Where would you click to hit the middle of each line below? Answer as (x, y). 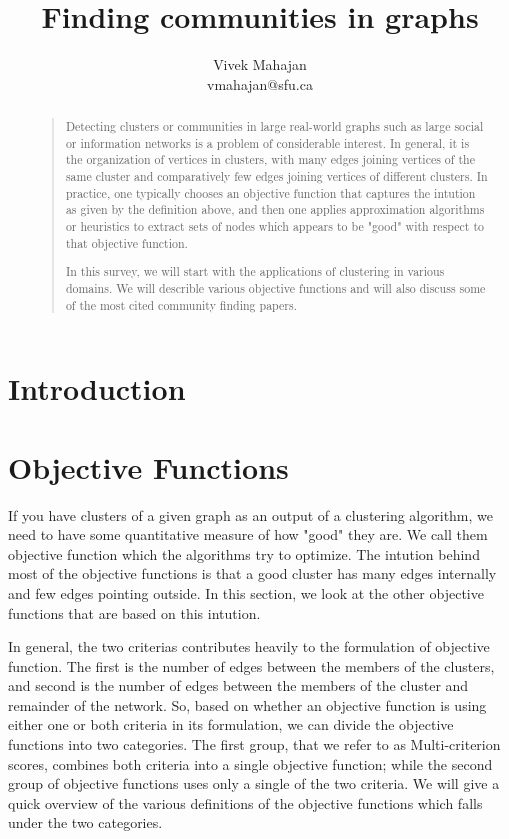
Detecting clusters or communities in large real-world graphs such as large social (274, 126)
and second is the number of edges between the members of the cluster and (238, 685)
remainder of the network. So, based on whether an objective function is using (247, 704)
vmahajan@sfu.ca (260, 83)
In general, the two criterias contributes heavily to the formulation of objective (249, 646)
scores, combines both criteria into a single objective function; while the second (250, 763)
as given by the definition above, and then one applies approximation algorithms (275, 209)
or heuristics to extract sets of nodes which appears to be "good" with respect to (274, 226)
